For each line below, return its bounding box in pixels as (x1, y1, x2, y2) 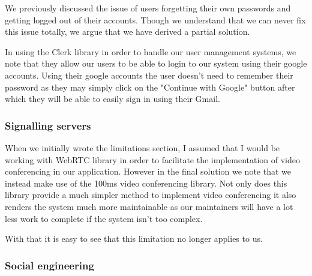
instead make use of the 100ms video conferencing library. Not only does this (5, 176, 287, 189)
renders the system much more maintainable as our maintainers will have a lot (5, 200, 293, 212)
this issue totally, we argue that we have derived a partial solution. (5, 25, 250, 38)
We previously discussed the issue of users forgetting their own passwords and (5, 2, 291, 14)
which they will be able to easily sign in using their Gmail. (5, 92, 220, 105)
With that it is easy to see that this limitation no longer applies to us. (5, 232, 263, 245)
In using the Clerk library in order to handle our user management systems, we (5, 45, 296, 58)
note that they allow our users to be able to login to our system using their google (5, 57, 307, 70)
